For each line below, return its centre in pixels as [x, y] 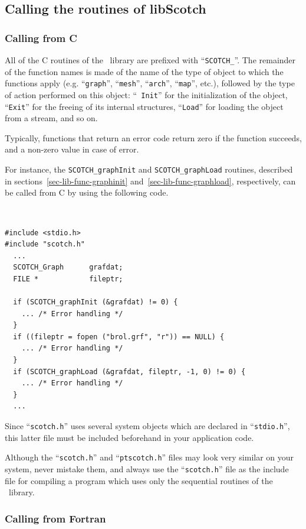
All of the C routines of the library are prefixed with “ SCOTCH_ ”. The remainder [150, 60]
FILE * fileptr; [68, 279]
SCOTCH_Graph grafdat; [68, 267]
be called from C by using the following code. [87, 192]
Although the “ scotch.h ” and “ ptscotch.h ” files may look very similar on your [149, 457]
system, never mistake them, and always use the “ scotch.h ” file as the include [147, 468]
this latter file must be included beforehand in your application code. [129, 437]
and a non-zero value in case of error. [72, 149]
